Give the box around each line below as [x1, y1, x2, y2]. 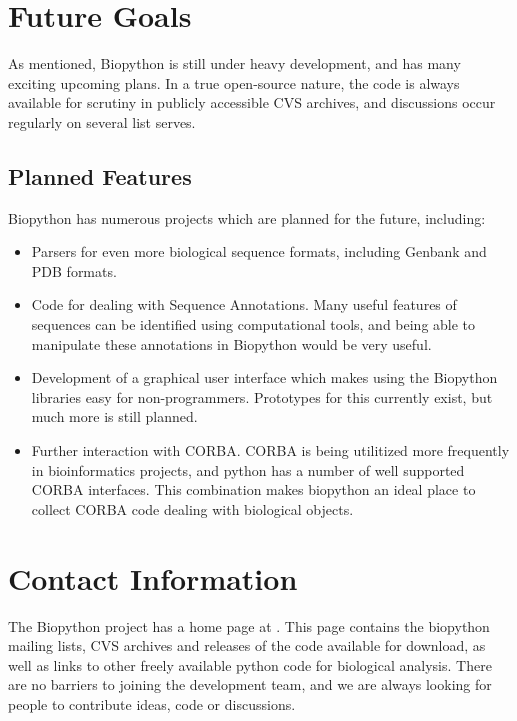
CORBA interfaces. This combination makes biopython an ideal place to [31, 479, 476, 500]
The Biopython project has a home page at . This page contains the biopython [8, 615, 490, 636]
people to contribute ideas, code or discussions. [8, 693, 296, 714]
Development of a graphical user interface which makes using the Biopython [31, 367, 498, 388]
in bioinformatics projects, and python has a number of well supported [31, 459, 465, 480]
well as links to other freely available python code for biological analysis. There [8, 654, 492, 675]
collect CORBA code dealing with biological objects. [31, 498, 354, 519]
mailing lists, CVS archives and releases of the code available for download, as [8, 635, 486, 656]
